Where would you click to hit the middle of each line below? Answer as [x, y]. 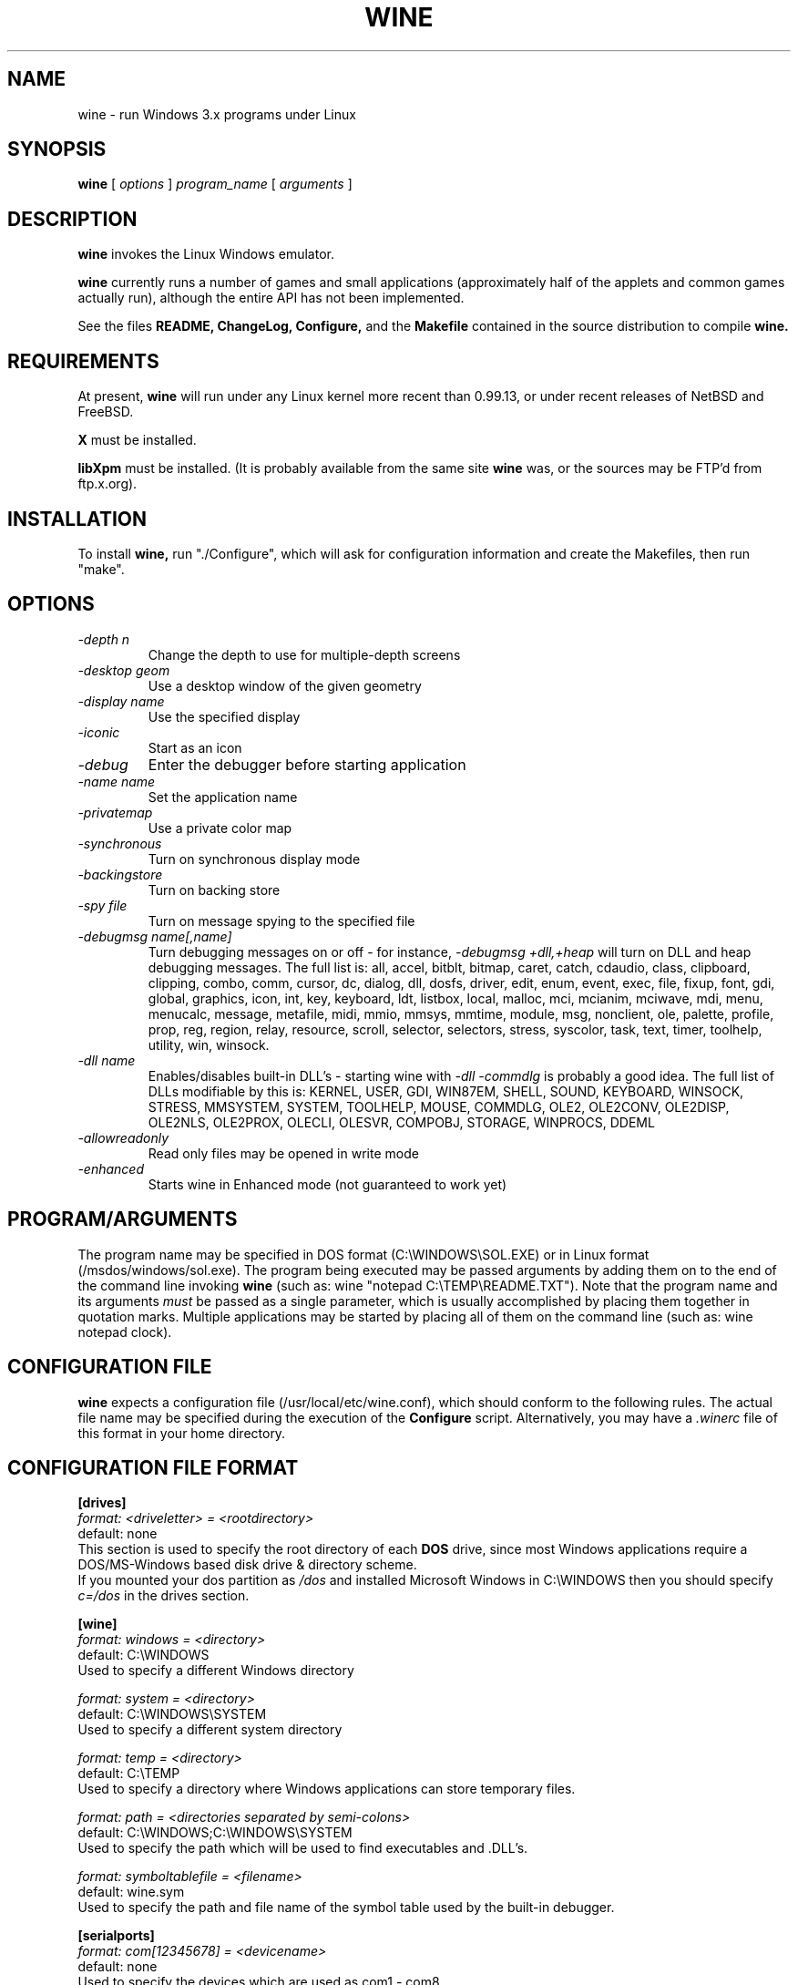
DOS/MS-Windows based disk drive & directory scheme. [247, 1565]
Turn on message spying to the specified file [281, 921]
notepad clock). [125, 1332]
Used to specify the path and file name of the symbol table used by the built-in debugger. [346, 1908]
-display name [121, 701]
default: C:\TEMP [129, 1774]
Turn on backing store [214, 890]
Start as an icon [195, 747]
